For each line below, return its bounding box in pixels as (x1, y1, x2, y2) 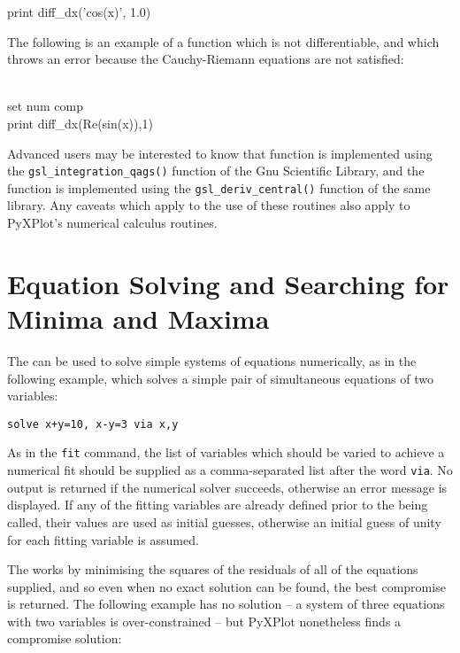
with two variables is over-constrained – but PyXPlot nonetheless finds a (7, 611, 402, 630)
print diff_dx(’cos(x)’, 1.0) (7, 3, 151, 20)
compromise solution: (7, 629, 122, 648)
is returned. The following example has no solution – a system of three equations (7, 595, 445, 613)
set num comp (7, 97, 84, 115)
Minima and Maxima (7, 300, 270, 337)
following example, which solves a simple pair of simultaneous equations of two (7, 369, 433, 387)
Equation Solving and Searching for (7, 265, 449, 301)
